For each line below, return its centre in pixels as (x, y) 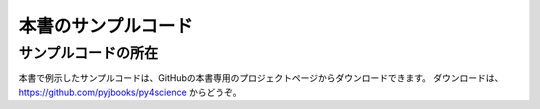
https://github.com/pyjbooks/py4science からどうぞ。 (130, 92)
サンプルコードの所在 (88, 53)
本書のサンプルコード (106, 26)
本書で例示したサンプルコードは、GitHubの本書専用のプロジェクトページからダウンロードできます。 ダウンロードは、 (261, 78)
